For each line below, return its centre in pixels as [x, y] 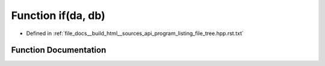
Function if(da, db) [58, 15]
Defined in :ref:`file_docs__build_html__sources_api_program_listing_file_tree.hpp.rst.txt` [135, 33]
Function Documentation [59, 50]
